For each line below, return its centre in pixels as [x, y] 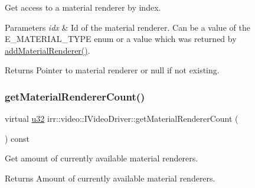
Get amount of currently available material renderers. [102, 158]
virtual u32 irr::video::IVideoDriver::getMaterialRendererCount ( [122, 119]
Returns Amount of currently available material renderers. [110, 178]
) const [17, 138]
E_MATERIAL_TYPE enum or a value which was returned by [121, 39]
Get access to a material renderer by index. [83, 7]
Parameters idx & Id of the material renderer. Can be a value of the [127, 27]
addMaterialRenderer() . [48, 50]
